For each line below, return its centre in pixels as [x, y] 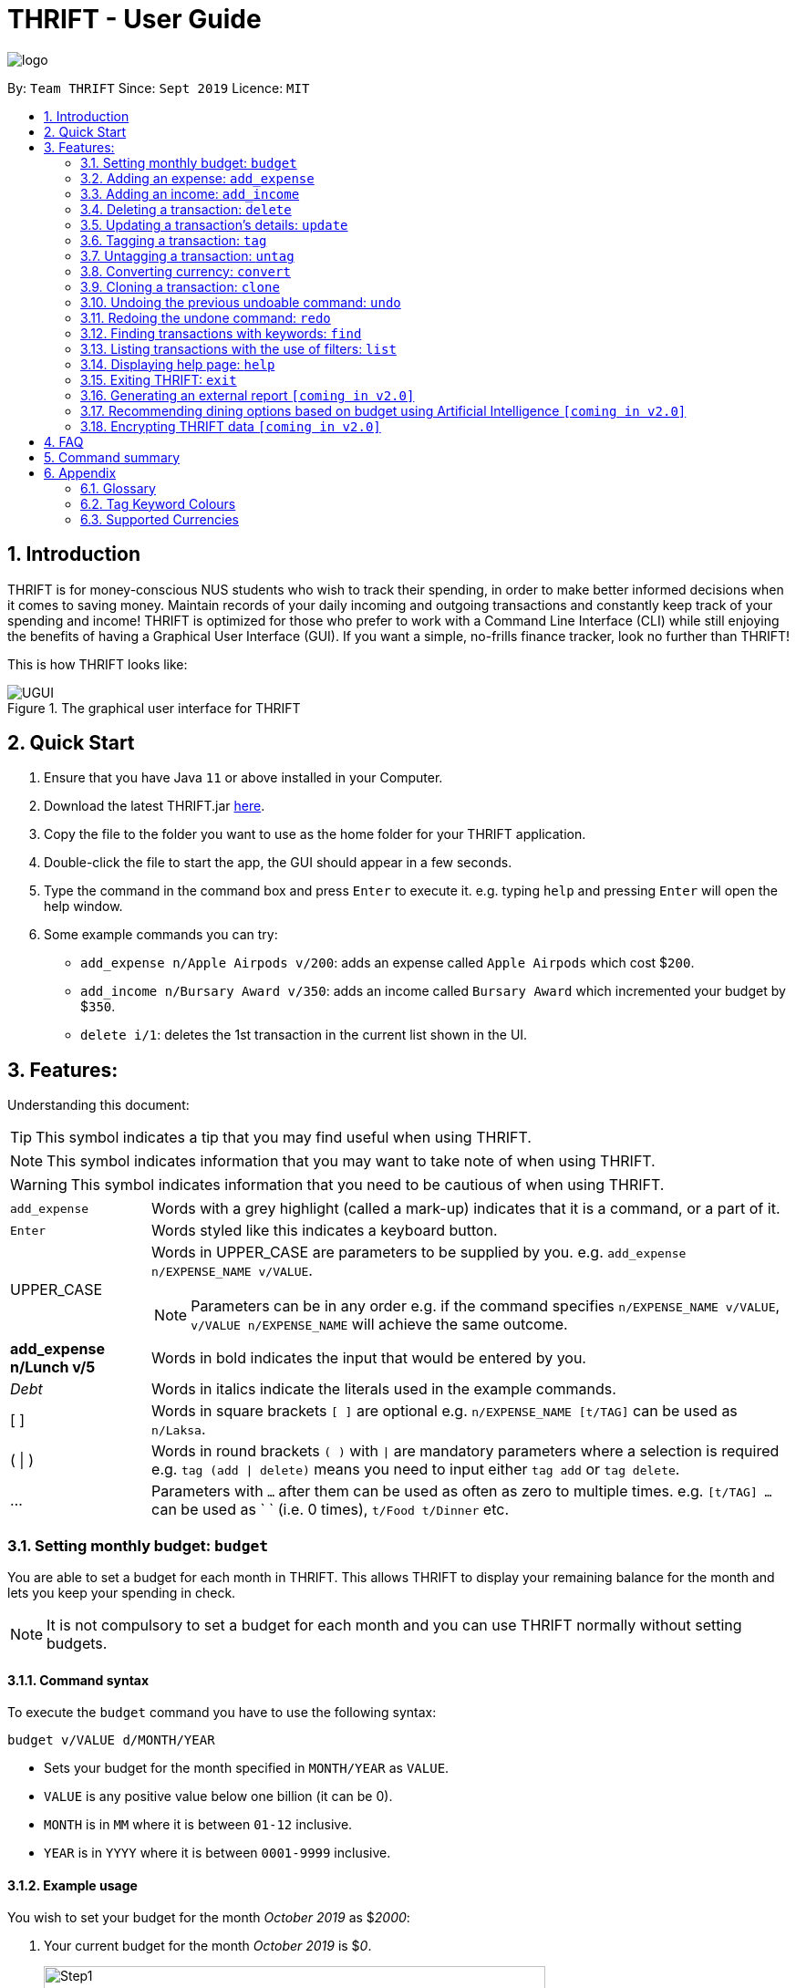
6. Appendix [80, 472]
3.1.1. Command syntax [78, 1680]
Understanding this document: [98, 1105]
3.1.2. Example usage [72, 1885]
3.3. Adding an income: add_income [190, 193]
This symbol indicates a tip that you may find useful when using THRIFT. [284, 1138]
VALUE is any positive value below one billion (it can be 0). [218, 1796]
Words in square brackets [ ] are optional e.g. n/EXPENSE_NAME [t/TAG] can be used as [445, 1411]
